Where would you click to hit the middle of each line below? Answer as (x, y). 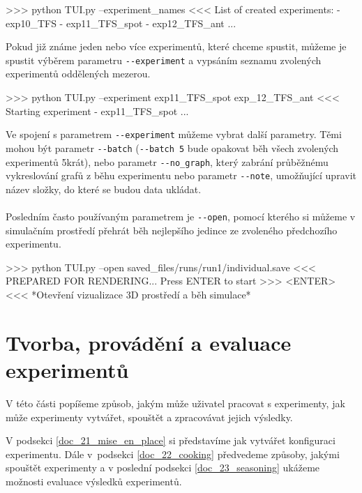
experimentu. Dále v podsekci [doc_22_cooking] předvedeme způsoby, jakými (173, 454)
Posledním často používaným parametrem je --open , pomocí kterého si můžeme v (181, 217)
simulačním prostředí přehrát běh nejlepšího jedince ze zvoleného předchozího (172, 230)
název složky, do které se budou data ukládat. (104, 189)
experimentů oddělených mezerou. (78, 74)
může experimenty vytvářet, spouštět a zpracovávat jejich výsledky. (149, 417)
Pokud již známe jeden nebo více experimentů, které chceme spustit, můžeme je (176, 46)
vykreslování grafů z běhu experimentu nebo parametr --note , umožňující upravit (181, 175)
